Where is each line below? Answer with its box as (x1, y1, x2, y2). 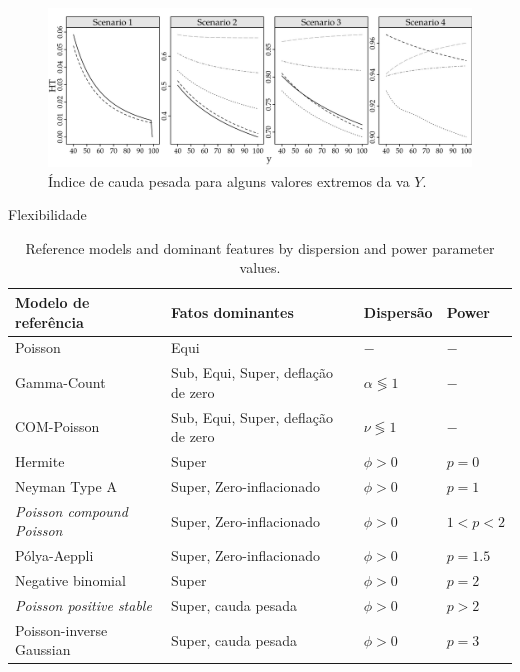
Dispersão (363, 301, 433, 322)
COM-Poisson (15, 416, 100, 437)
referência (15, 311, 84, 332)
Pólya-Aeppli (15, 545, 94, 566)
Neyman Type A (15, 475, 117, 496)
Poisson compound (15, 500, 128, 521)
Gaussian (15, 639, 71, 660)
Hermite (15, 451, 65, 472)
